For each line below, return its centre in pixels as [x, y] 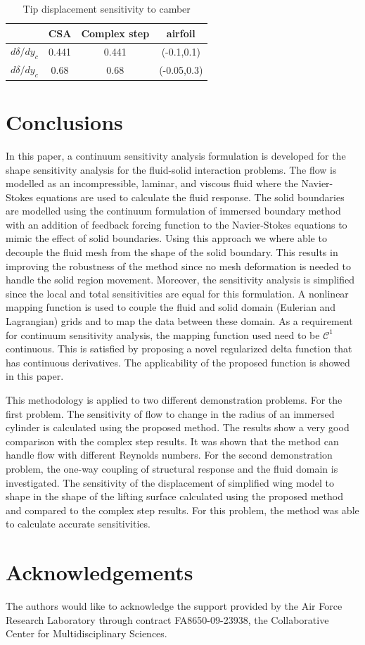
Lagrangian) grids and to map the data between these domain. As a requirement [179, 321]
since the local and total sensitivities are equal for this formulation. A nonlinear [177, 293]
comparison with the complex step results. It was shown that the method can [172, 441]
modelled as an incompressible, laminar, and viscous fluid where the [152, 183]
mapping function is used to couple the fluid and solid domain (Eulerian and [171, 307]
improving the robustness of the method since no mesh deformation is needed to [178, 266]
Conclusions [64, 121]
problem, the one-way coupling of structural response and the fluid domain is [172, 468]
